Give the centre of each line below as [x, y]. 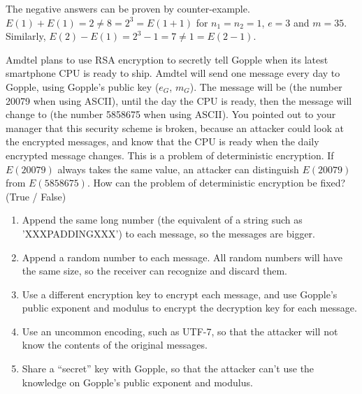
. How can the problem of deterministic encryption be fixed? [216, 183]
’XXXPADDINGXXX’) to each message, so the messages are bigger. [168, 233]
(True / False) [36, 196]
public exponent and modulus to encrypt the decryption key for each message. [189, 308]
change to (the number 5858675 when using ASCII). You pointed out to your [171, 114]
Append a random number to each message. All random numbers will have [182, 257]
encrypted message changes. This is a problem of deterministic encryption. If [170, 155]
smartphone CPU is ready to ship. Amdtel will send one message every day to [173, 73]
